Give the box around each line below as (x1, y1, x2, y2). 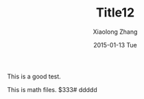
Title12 (95, 5, 135, 21)
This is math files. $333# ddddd (7, 85, 97, 93)
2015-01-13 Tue (93, 41, 137, 49)
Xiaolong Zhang (93, 27, 138, 36)
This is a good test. (7, 72, 62, 80)
